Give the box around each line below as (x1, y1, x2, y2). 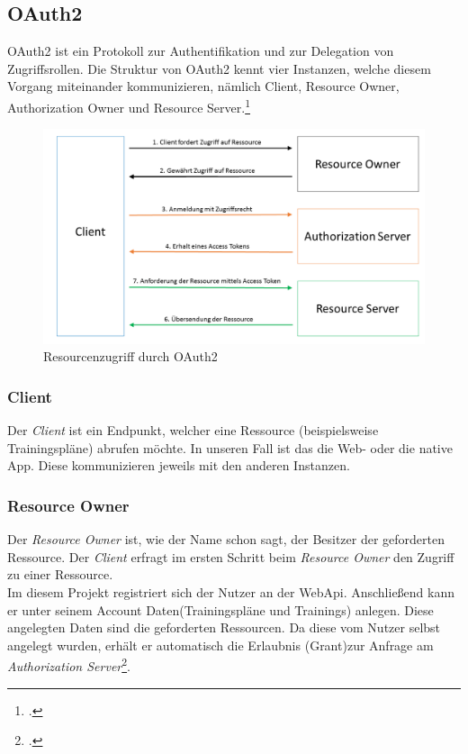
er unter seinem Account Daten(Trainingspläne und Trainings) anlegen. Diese (7, 600, 434, 619)
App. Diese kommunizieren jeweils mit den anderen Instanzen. (7, 456, 350, 475)
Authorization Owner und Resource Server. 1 (7, 95, 250, 116)
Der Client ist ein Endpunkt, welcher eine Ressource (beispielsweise (7, 421, 379, 440)
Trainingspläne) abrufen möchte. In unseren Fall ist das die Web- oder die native (7, 438, 453, 457)
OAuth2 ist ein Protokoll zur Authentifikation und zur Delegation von (7, 41, 394, 60)
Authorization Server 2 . (7, 654, 130, 675)
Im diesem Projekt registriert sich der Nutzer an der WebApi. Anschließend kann (7, 582, 454, 601)
